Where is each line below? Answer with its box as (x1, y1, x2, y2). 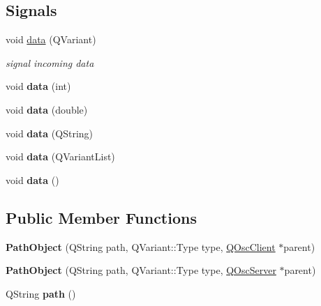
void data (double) (6, 102, 88, 116)
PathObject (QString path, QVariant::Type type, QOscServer (6, 263, 276, 277)
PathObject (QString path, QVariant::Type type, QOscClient (6, 239, 276, 254)
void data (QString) (6, 125, 94, 140)
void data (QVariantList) (6, 149, 115, 164)
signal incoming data (6, 55, 94, 70)
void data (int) (6, 79, 71, 93)
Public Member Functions (6, 206, 197, 228)
